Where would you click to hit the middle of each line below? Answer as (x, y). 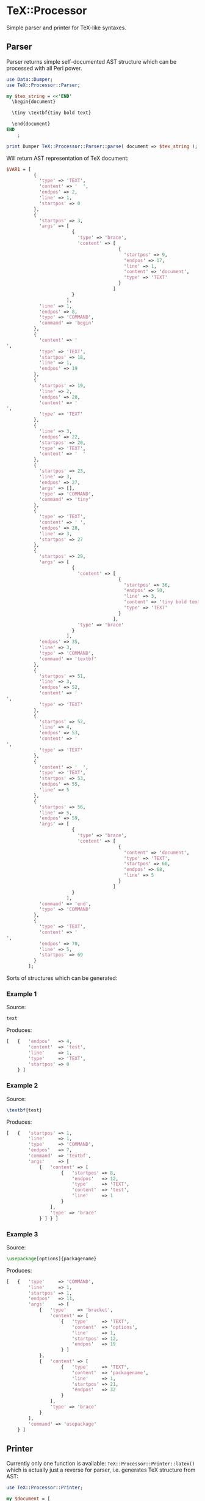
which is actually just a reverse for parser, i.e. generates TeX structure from (101, 1470)
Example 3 (22, 1234)
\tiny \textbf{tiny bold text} (52, 113)
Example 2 (22, 1086)
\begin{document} (34, 102)
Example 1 (22, 994)
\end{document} (31, 124)
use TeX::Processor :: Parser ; (43, 85)
